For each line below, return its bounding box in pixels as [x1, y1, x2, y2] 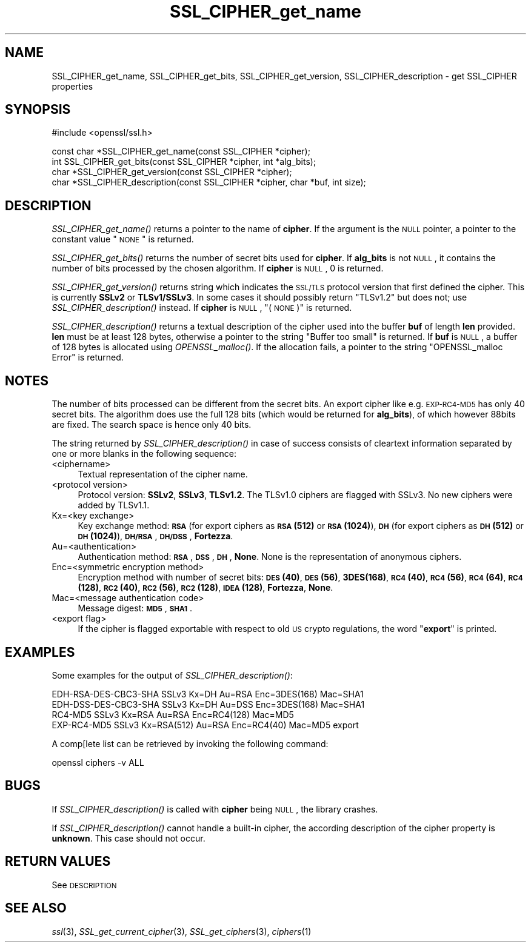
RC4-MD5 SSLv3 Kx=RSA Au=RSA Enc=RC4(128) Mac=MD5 [52, 709, 294, 720]
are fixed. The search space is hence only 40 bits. [52, 419, 252, 430]
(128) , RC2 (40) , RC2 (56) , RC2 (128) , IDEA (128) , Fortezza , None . [78, 582, 333, 593]
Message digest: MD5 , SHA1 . [78, 603, 193, 614]
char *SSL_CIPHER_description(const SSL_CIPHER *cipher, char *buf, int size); [52, 177, 366, 188]
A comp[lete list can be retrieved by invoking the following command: [52, 738, 329, 749]
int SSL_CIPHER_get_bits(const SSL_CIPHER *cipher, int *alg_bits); [52, 156, 316, 167]
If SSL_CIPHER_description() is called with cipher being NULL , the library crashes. [52, 803, 378, 814]
